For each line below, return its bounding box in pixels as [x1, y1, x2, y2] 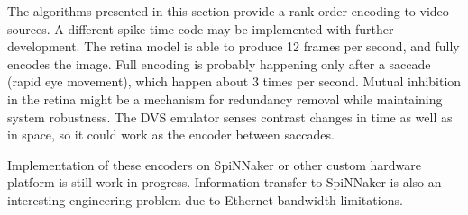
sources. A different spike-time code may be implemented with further [7, 19, 394, 38]
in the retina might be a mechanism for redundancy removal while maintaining [7, 89, 443, 108]
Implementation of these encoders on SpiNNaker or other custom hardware [7, 155, 421, 174]
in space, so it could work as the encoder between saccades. [7, 125, 335, 144]
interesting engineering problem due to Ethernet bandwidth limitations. [7, 190, 403, 209]
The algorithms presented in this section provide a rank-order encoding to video [7, 2, 449, 20]
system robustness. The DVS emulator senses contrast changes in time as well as [7, 107, 453, 126]
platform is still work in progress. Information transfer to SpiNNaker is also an [7, 173, 442, 192]
